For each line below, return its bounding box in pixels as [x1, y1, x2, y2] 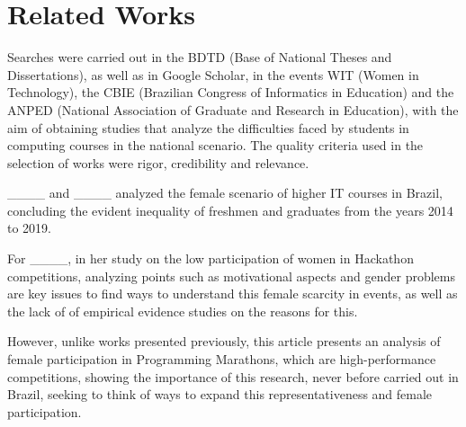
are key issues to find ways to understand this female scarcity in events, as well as [7, 284, 458, 303]
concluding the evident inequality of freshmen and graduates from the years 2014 [7, 200, 453, 219]
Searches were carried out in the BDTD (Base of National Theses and [7, 48, 392, 67]
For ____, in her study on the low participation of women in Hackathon [7, 249, 414, 268]
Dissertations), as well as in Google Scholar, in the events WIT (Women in [7, 65, 419, 84]
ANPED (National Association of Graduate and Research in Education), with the [7, 100, 459, 119]
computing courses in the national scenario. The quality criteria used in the [7, 136, 424, 155]
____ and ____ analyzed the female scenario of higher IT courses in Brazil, [7, 183, 443, 202]
